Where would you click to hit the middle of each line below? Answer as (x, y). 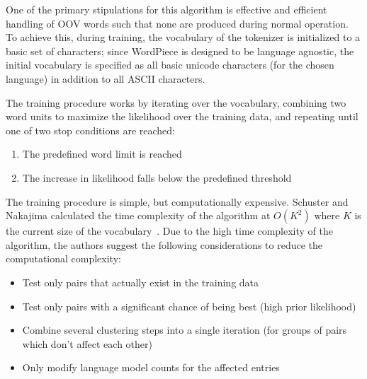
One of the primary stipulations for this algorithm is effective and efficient (166, 9)
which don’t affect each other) (87, 343)
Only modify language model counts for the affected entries (151, 367)
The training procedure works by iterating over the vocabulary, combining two (176, 102)
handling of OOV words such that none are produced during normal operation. (177, 23)
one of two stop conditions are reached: (90, 130)
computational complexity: (63, 258)
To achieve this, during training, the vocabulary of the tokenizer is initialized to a (183, 37)
